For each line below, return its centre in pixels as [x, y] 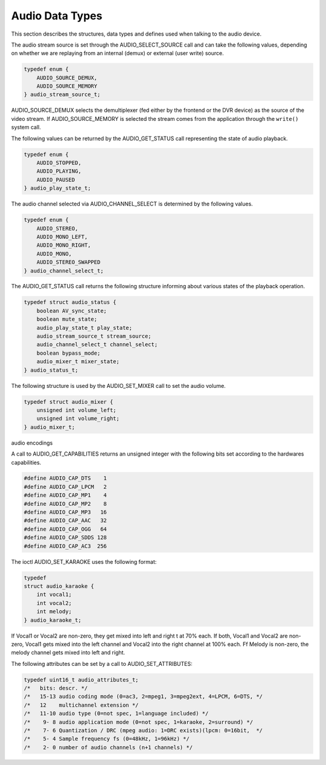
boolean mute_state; [67, 319]
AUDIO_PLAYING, [59, 171]
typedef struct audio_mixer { [69, 402]
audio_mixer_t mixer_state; [78, 362]
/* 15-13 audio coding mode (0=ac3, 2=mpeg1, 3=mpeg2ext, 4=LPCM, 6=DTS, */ [143, 697]
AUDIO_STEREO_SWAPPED [69, 262]
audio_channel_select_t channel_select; [97, 345]
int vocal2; [54, 603]
